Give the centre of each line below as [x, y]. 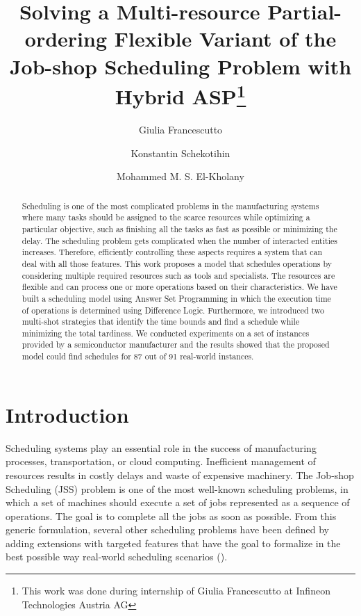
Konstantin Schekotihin [180, 153]
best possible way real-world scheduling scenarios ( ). [117, 557]
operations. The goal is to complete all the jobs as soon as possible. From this [171, 516]
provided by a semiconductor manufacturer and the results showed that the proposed [176, 345]
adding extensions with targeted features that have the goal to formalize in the [173, 543]
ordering [66, 39]
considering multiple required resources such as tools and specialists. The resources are [178, 275]
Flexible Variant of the [225, 39]
